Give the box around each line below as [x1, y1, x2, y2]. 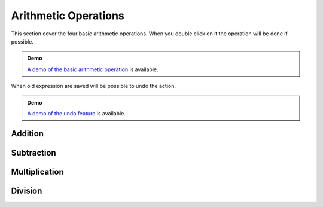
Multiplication [11, 166, 64, 176]
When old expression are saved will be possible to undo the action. [11, 83, 176, 90]
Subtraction [11, 147, 56, 158]
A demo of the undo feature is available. [27, 109, 126, 117]
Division [11, 185, 42, 196]
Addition [11, 129, 44, 139]
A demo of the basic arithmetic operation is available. [27, 66, 159, 73]
